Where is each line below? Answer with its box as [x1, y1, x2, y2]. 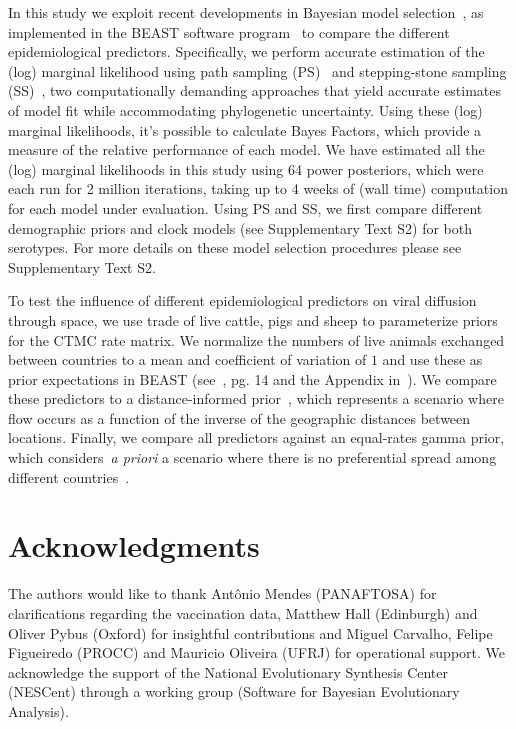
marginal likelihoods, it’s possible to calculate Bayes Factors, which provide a [8, 119, 482, 140]
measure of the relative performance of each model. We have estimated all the [8, 139, 485, 160]
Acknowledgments [8, 525, 260, 566]
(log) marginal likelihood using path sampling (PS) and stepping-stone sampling [8, 60, 507, 81]
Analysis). [8, 700, 69, 721]
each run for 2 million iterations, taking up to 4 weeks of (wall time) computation [8, 178, 508, 199]
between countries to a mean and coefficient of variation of [8, 349, 367, 370]
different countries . [8, 466, 130, 487]
